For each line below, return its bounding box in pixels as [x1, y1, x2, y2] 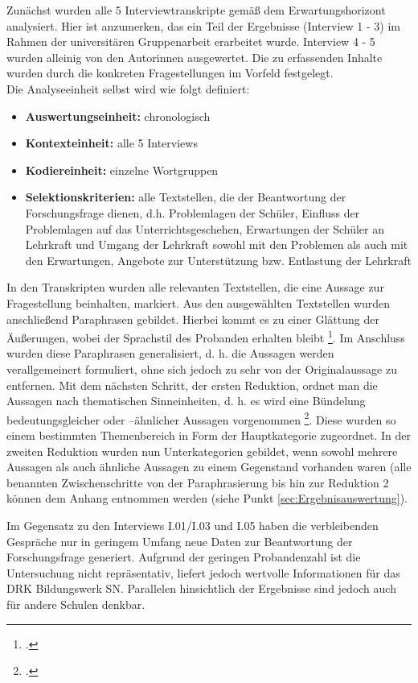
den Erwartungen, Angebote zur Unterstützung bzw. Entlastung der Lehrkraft [25, 251, 412, 268]
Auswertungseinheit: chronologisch [25, 107, 211, 124]
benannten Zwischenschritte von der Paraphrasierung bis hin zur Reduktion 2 [6, 474, 389, 491]
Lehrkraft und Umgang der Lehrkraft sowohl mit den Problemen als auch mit [25, 236, 408, 253]
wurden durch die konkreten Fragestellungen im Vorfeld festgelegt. [6, 64, 334, 81]
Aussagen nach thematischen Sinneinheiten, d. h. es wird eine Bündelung [6, 392, 366, 409]
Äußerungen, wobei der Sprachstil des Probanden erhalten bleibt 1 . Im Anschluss [6, 327, 405, 346]
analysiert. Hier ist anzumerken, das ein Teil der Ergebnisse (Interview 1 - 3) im [6, 17, 400, 34]
